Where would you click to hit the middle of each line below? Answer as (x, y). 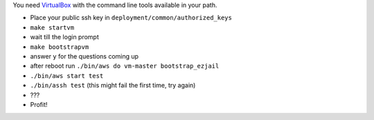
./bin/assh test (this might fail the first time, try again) (113, 86)
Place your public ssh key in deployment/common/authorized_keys (131, 18)
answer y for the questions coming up (84, 56)
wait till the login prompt (65, 37)
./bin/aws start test (67, 76)
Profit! (39, 104)
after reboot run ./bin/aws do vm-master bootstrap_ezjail (125, 66)
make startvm (52, 27)
